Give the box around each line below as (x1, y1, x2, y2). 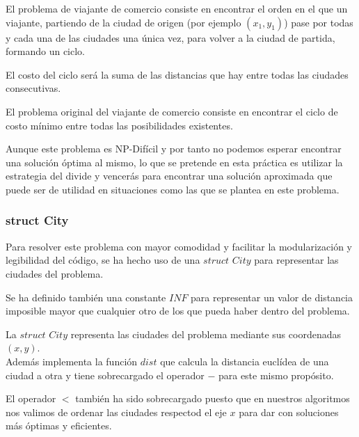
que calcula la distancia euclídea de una (160, 353, 329, 368)
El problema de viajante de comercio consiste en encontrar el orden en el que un (6, 1, 348, 15)
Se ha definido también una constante (6, 289, 166, 304)
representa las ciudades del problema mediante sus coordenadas (70, 326, 341, 341)
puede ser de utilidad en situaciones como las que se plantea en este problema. (6, 182, 340, 196)
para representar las (254, 253, 339, 267)
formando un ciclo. (6, 44, 86, 58)
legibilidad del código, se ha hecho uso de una (6, 253, 200, 267)
